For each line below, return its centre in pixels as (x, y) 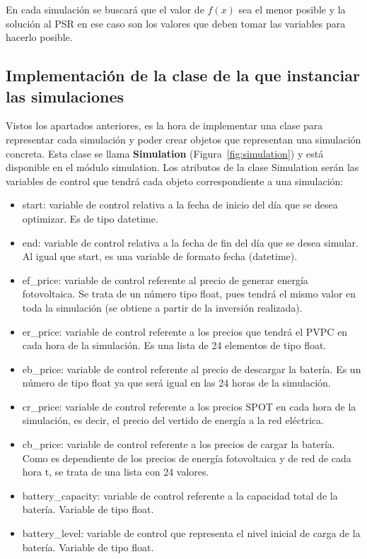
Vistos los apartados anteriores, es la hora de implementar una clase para (164, 125)
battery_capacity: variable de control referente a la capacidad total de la (180, 495)
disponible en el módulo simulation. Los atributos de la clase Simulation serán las (182, 167)
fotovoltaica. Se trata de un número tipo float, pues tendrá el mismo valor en (189, 294)
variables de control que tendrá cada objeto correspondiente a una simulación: (175, 181)
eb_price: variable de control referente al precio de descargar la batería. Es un (192, 369)
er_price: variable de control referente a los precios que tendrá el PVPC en (185, 331)
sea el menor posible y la (292, 9)
